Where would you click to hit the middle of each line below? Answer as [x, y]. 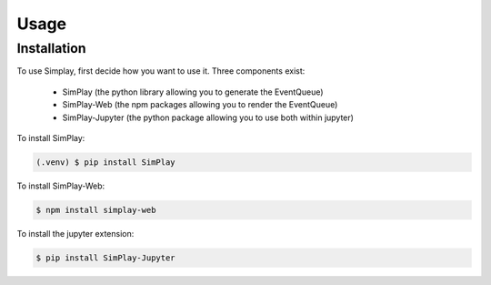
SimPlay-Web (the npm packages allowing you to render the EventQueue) [200, 105]
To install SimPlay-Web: [61, 186]
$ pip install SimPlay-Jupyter [106, 258]
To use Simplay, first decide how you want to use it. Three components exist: [161, 71]
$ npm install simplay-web [96, 210]
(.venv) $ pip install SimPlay [106, 162]
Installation [51, 48]
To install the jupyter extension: [75, 233]
